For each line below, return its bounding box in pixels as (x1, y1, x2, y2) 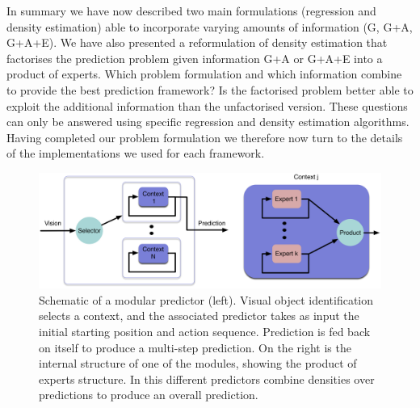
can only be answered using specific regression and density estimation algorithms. (6, 113, 409, 130)
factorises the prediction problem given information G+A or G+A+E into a (6, 49, 383, 66)
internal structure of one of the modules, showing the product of (39, 355, 357, 372)
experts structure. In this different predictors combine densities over (39, 370, 375, 387)
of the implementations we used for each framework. (6, 145, 265, 162)
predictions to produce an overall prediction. (39, 386, 258, 403)
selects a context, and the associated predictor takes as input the (39, 307, 359, 324)
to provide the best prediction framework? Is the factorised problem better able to (6, 81, 414, 98)
